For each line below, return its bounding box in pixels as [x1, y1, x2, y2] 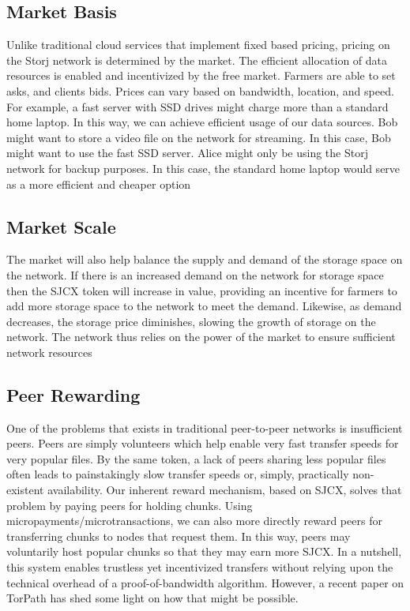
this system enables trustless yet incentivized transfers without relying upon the [6, 559, 393, 575]
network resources [6, 343, 92, 360]
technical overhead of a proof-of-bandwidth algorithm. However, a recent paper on [6, 574, 404, 590]
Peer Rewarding [6, 382, 141, 407]
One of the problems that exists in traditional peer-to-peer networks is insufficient [6, 419, 403, 436]
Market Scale [6, 214, 116, 238]
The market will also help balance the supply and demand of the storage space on [6, 251, 403, 268]
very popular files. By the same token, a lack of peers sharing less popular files [6, 450, 386, 467]
